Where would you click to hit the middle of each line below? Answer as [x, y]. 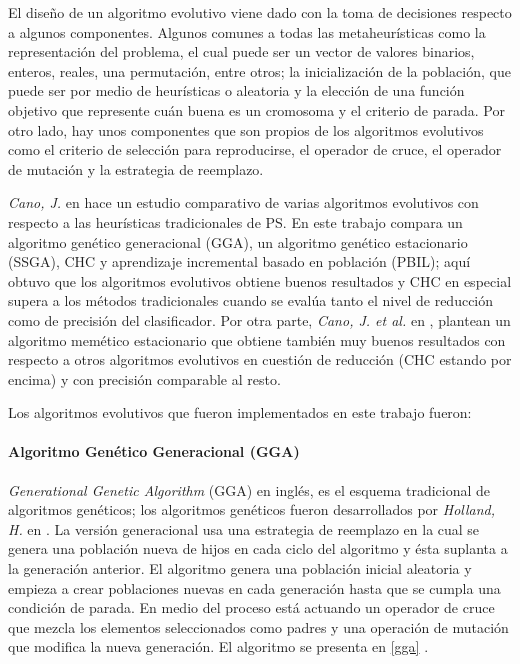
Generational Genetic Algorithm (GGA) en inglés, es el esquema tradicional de [249, 489]
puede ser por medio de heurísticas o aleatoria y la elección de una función [236, 90]
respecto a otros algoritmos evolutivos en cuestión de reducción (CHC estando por [260, 359]
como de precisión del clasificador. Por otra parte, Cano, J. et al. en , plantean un [259, 319]
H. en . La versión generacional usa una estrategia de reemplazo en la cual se [244, 528]
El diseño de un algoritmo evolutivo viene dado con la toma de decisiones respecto [260, 12]
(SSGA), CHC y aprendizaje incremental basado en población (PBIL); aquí [239, 261]
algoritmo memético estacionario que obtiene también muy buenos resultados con [257, 339]
